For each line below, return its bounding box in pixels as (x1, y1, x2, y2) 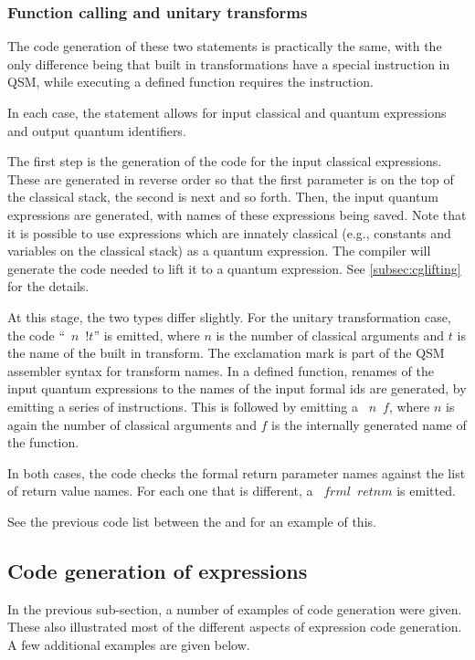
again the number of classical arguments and (7, 414, 257, 434)
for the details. (7, 277, 90, 296)
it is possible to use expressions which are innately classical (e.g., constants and (7, 223, 451, 242)
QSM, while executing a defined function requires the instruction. (7, 72, 374, 91)
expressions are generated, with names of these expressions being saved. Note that (7, 204, 467, 224)
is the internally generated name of (271, 414, 467, 434)
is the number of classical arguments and (216, 325, 445, 344)
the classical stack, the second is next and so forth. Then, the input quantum (7, 187, 438, 206)
